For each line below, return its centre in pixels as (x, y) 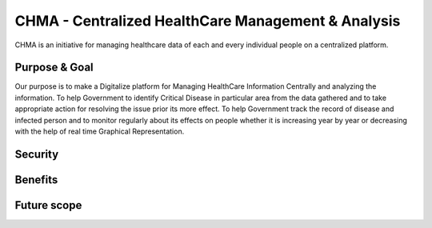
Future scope (48, 205)
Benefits (36, 180)
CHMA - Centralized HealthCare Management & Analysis (208, 21)
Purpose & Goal (54, 68)
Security (37, 154)
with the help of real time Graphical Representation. (100, 131)
